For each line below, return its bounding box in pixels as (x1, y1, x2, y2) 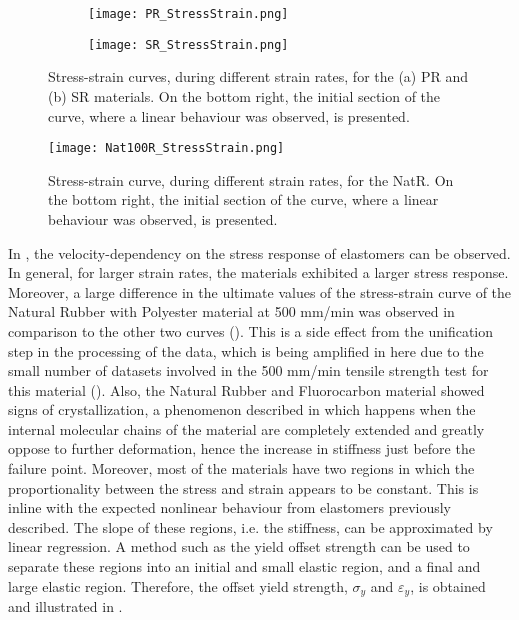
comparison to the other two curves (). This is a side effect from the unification (8, 320, 494, 341)
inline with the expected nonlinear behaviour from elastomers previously (8, 497, 452, 518)
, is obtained (410, 575, 486, 596)
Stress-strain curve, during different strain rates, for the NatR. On (48, 169, 454, 190)
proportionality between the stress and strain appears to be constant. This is (8, 477, 479, 498)
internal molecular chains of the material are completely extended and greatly (8, 418, 485, 439)
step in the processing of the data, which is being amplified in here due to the (8, 340, 484, 361)
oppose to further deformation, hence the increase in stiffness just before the (8, 438, 475, 459)
